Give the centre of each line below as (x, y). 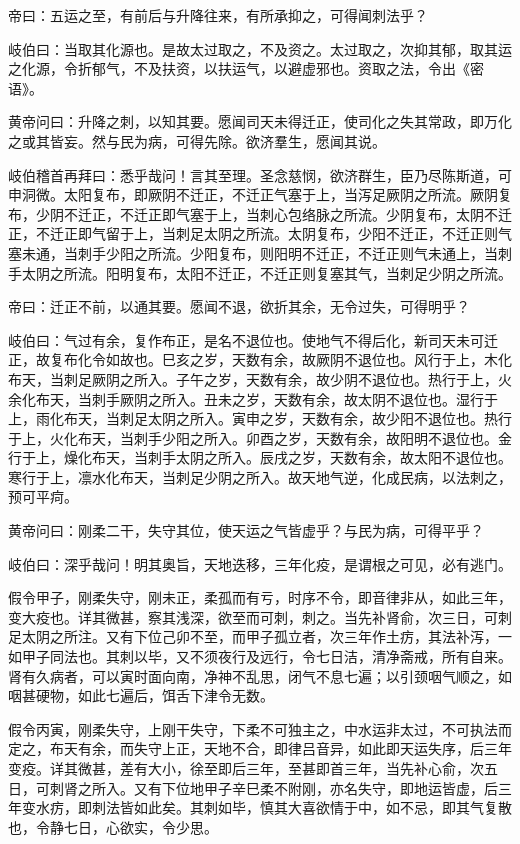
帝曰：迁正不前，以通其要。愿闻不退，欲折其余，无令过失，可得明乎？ (239, 306)
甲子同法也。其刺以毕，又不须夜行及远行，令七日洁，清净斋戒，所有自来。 (266, 656)
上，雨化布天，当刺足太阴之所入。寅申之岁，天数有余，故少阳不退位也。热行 (260, 418)
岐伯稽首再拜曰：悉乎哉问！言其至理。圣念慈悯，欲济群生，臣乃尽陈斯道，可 (260, 174)
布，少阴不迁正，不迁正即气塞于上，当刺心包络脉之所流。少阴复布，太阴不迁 (260, 213)
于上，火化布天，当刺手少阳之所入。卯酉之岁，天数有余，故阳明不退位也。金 (260, 437)
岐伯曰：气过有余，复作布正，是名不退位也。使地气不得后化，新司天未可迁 (253, 339)
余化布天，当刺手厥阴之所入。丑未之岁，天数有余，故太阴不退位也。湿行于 (253, 398)
